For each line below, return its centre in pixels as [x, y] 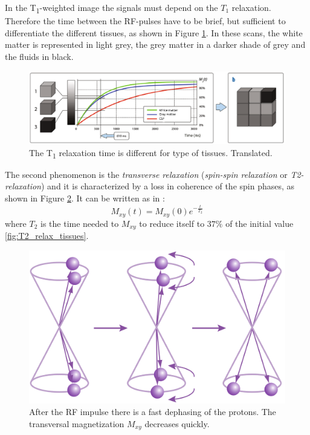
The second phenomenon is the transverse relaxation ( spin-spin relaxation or [146, 174]
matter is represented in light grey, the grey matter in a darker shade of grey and [155, 44]
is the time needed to [80, 223]
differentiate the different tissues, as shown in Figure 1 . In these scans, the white [154, 32]
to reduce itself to [172, 223]
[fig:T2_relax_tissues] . [47, 235]
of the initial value [260, 223]
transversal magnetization [77, 423]
